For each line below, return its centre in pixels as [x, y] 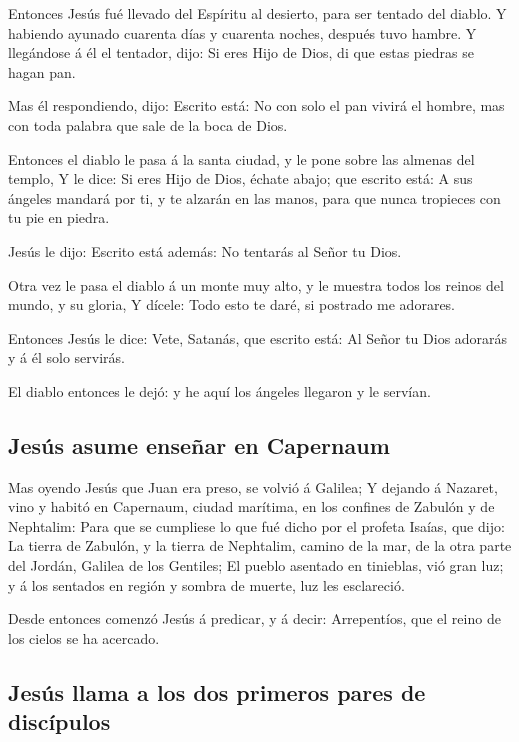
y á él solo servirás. [66, 357]
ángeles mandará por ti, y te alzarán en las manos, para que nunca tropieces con [254, 197]
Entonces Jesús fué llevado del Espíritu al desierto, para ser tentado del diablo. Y [257, 13]
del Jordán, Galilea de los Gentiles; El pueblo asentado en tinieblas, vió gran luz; [256, 565]
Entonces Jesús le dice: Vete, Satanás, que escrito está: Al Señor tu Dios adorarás [258, 337]
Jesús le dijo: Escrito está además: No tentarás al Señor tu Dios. [205, 250]
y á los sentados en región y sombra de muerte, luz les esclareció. [206, 584]
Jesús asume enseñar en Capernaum [199, 444]
